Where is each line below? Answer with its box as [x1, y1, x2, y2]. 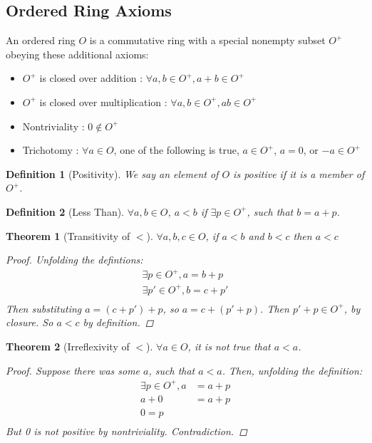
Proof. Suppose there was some [6, 363, 140, 377]
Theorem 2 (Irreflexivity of [6, 339, 130, 354]
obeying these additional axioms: [6, 46, 149, 61]
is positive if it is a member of [233, 166, 365, 181]
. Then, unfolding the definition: [222, 363, 363, 377]
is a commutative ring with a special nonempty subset [89, 33, 326, 48]
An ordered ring [6, 33, 76, 48]
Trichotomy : [22, 142, 79, 157]
